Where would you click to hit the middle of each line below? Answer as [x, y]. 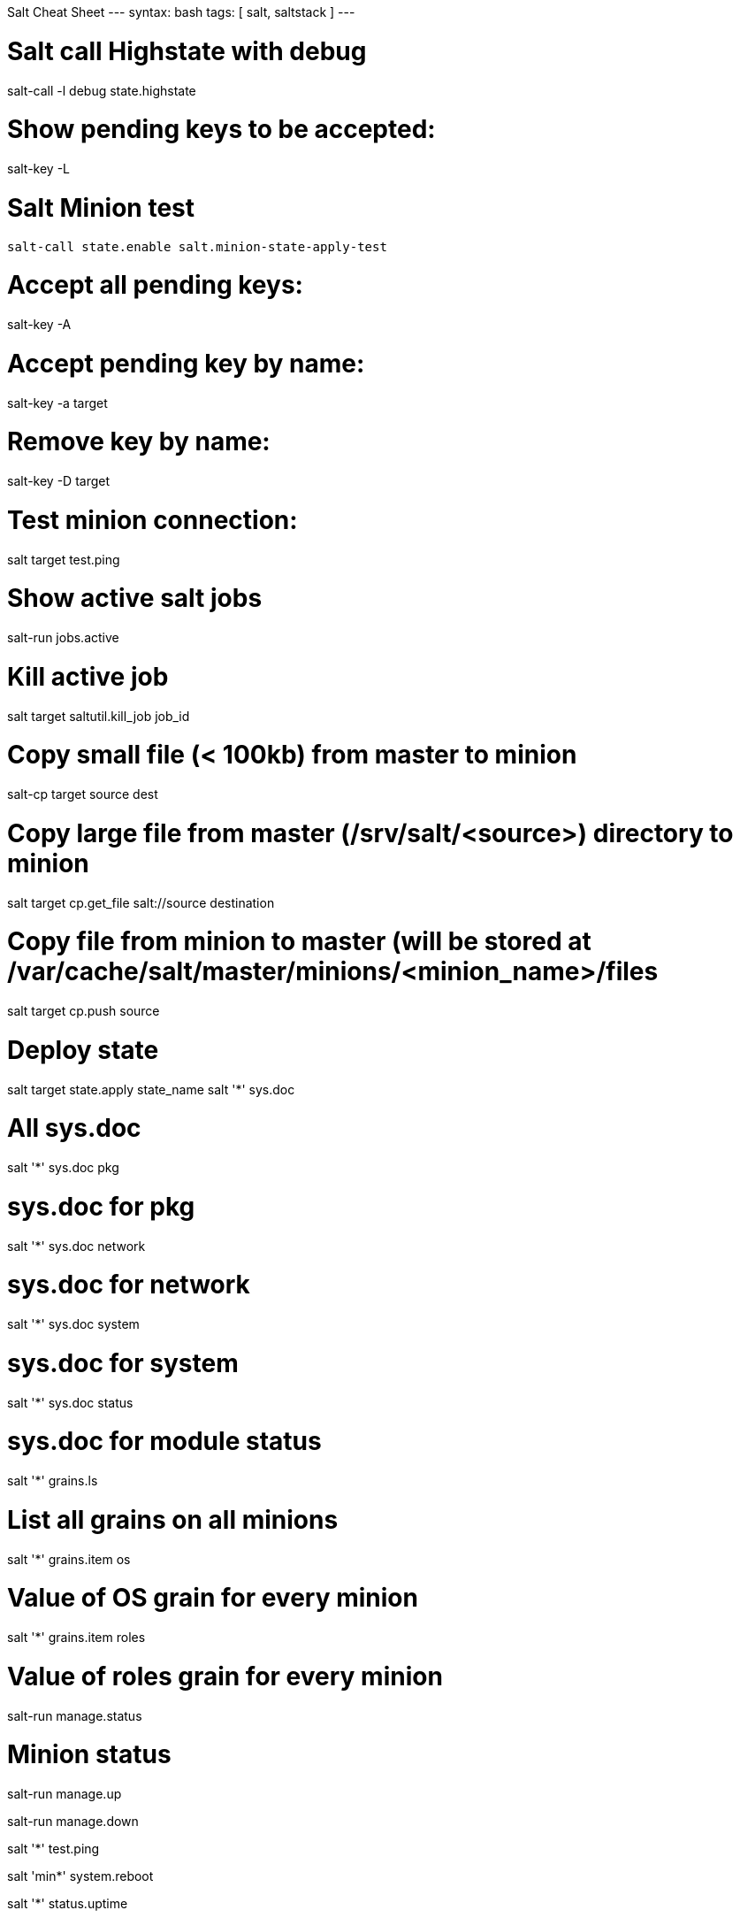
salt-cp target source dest [83, 794]
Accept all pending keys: [155, 285]
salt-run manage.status [75, 1715]
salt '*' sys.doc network [76, 1246]
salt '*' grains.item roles [76, 1637]
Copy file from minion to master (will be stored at [299, 942]
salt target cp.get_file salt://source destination [141, 902]
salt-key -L [39, 169]
